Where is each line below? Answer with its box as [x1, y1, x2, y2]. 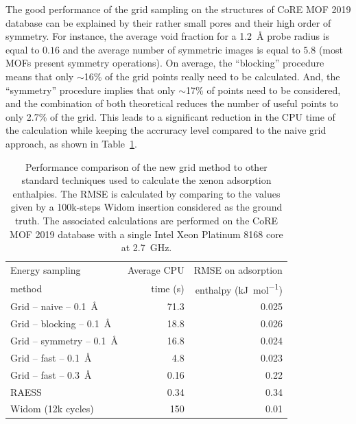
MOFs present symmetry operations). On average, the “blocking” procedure [5, 56, 324, 70]
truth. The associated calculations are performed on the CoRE [14, 213, 278, 227]
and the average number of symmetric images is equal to [62, 42, 300, 56]
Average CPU [127, 262, 185, 276]
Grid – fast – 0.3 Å [10, 367, 92, 381]
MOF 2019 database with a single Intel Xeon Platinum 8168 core [10, 226, 283, 241]
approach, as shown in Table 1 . [5, 136, 137, 150]
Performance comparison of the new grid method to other [25, 159, 268, 174]
